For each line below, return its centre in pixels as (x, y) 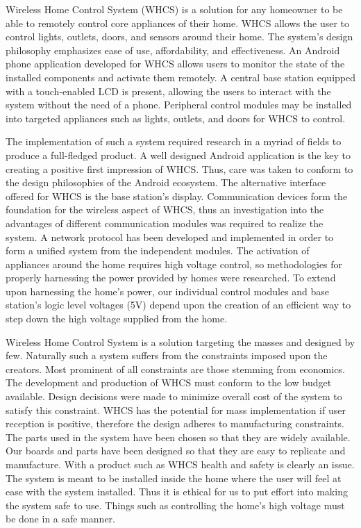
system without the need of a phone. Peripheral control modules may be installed (179, 105)
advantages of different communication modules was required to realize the (165, 223)
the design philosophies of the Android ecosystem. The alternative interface (166, 182)
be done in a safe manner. (61, 519)
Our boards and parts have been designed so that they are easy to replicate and (176, 451)
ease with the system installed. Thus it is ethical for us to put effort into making (177, 492)
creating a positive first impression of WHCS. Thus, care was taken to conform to (179, 168)
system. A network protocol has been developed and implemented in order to (170, 237)
